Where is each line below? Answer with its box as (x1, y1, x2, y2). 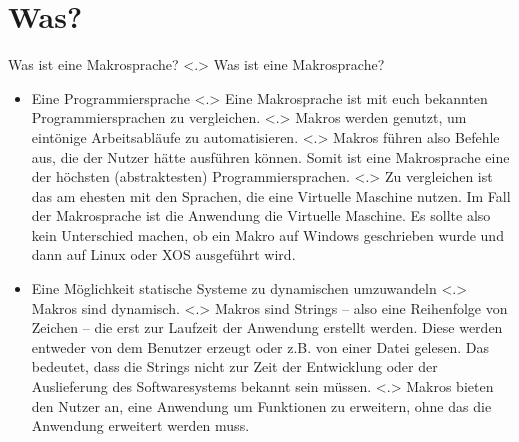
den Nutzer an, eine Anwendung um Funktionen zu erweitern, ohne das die (31, 395, 492, 416)
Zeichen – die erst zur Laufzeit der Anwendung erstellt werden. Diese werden (31, 317, 503, 338)
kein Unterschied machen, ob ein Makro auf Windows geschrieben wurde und (31, 224, 504, 245)
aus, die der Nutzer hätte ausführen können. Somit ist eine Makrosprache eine (31, 146, 510, 167)
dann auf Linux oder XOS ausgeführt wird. (31, 244, 296, 265)
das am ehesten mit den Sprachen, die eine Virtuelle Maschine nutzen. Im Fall (31, 185, 511, 206)
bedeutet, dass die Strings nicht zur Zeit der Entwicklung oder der (31, 356, 438, 377)
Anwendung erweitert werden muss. (31, 415, 250, 436)
